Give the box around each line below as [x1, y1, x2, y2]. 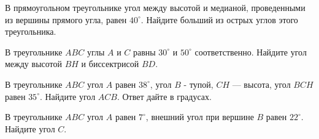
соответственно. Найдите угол [194, 45, 307, 58]
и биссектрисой [81, 57, 139, 70]
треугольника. [5, 25, 56, 38]
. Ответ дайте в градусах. [117, 90, 212, 102]
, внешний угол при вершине [145, 110, 254, 123]
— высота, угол [232, 77, 291, 90]
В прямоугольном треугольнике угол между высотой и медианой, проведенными [5, 1, 306, 13]
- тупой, [183, 77, 213, 90]
